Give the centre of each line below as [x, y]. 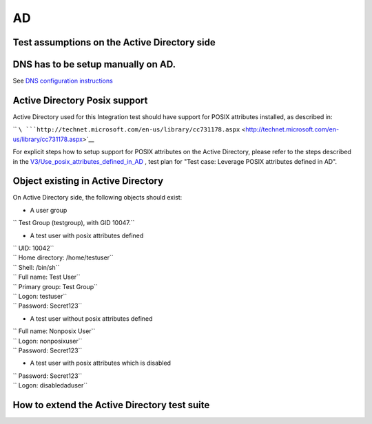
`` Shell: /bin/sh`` [36, 267]
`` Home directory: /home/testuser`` [63, 257]
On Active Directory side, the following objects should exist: [97, 198]
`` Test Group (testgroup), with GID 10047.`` [74, 223]
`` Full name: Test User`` [46, 277]
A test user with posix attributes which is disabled [101, 363]
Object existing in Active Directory [88, 181]
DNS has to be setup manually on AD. [94, 64]
